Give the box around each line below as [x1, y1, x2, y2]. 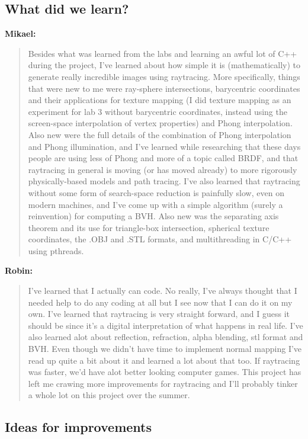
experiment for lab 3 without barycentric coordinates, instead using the [28, 105, 287, 117]
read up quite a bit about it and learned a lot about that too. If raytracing [28, 354, 300, 366]
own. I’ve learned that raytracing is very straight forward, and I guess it [28, 307, 290, 320]
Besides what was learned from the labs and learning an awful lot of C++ [28, 47, 297, 59]
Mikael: [5, 27, 36, 40]
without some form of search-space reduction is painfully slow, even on [28, 186, 284, 198]
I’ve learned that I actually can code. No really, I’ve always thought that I [28, 284, 297, 297]
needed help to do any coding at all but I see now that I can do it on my [28, 296, 293, 308]
